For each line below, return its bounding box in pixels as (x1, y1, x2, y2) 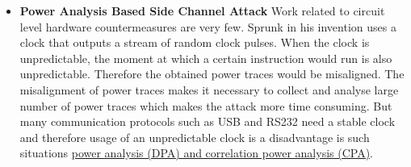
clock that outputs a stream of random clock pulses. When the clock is (19, 34, 370, 51)
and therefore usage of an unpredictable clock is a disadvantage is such (19, 128, 370, 145)
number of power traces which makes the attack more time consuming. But (19, 97, 392, 114)
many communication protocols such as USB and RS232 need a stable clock (19, 113, 396, 130)
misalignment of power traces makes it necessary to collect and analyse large (19, 81, 399, 98)
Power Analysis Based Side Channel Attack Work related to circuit (19, 2, 385, 19)
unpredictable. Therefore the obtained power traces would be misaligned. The (19, 65, 405, 82)
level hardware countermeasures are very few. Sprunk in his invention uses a (19, 18, 396, 35)
